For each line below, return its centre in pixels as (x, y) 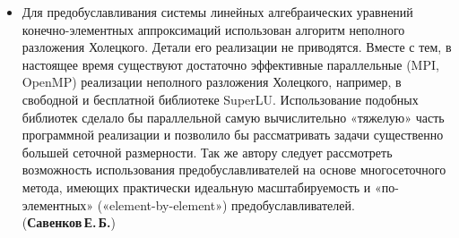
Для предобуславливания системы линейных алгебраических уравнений (217, 12)
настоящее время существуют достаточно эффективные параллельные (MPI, (230, 64)
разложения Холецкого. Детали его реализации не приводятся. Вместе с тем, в (237, 47)
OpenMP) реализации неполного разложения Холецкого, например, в (212, 82)
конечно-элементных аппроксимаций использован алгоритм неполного (213, 29)
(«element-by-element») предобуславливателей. (226, 204)
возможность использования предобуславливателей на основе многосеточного (234, 170)
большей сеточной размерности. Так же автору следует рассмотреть (207, 152)
